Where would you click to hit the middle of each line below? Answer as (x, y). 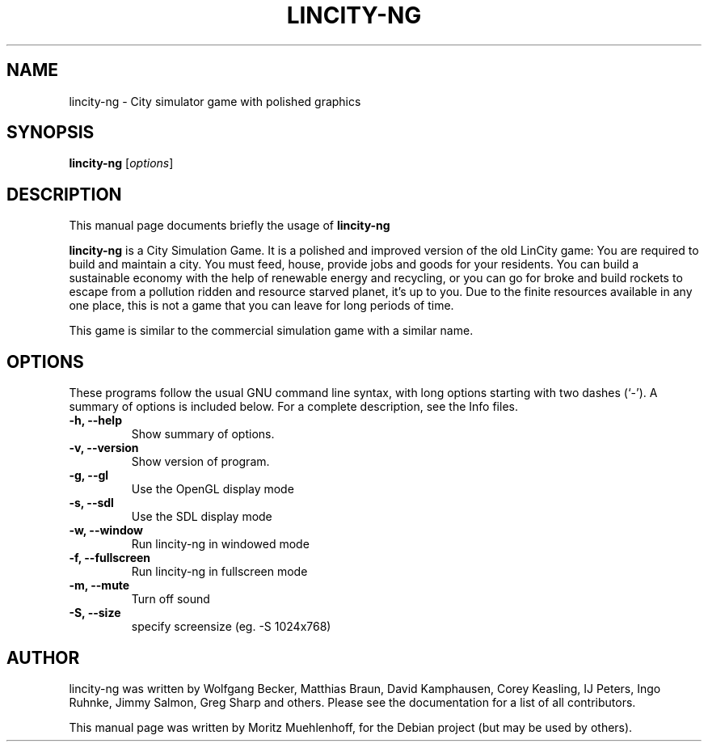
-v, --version (104, 448)
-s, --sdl (91, 503)
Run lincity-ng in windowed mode (220, 544)
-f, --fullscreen (110, 558)
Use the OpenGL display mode (213, 489)
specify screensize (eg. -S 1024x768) (231, 627)
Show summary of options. (203, 434)
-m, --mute (99, 585)
